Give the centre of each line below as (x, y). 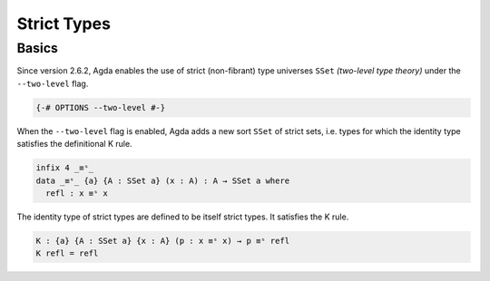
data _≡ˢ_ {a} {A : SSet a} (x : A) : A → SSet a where (163, 180)
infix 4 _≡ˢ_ (65, 168)
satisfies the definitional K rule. (74, 144)
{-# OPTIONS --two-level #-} (101, 107)
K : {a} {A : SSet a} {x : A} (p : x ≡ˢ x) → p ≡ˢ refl (163, 241)
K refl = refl (67, 253)
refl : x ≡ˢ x (77, 193)
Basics (38, 48)
